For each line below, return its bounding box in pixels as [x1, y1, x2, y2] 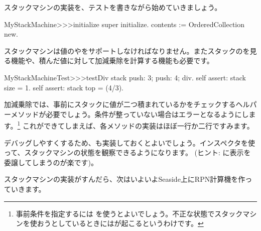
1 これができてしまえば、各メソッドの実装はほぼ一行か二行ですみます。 [17, 119, 254, 131]
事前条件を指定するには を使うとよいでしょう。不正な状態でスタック [16, 208, 243, 218]
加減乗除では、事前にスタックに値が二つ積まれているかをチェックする [4, 99, 236, 109]
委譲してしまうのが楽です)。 [4, 157, 98, 167]
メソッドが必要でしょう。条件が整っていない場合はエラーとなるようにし [11, 108, 249, 119]
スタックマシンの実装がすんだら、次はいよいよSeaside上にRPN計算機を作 [4, 174, 245, 184]
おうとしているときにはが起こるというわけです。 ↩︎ [37, 218, 204, 228]
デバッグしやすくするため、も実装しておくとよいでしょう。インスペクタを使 [4, 137, 255, 148]
